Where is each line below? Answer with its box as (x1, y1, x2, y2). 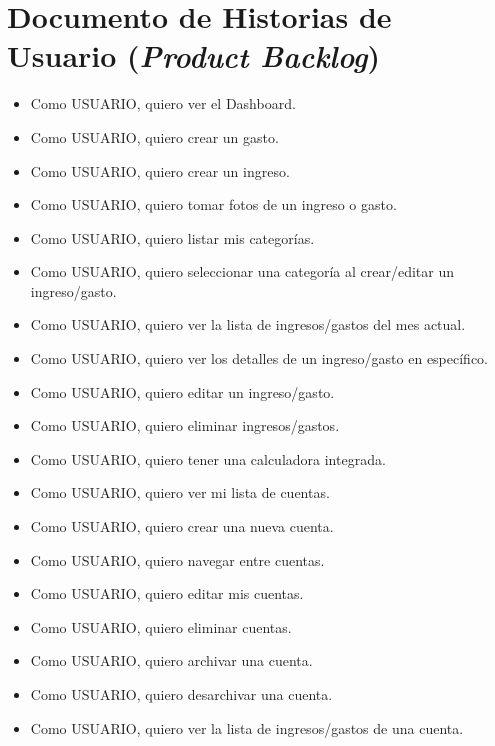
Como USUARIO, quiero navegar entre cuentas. (30, 549, 325, 570)
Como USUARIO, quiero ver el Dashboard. (30, 93, 296, 114)
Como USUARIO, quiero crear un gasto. (30, 126, 279, 147)
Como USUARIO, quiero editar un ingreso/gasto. (30, 381, 335, 402)
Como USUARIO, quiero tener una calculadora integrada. (30, 448, 386, 469)
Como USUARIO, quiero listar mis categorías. (30, 227, 315, 248)
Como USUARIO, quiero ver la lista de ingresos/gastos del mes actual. (30, 314, 466, 335)
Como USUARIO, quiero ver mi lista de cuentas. (30, 482, 330, 503)
